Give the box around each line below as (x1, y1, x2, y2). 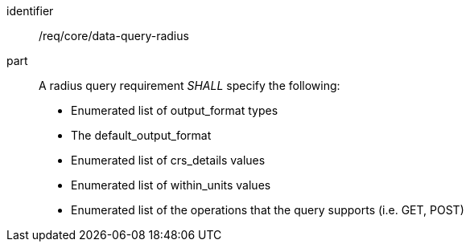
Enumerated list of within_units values (71, 178, 271, 192)
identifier (6, 4, 54, 18)
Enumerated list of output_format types (71, 104, 278, 117)
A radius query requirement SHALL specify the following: (39, 79, 340, 92)
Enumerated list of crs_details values (71, 153, 266, 167)
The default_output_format (71, 128, 212, 142)
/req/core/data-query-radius (39, 29, 189, 43)
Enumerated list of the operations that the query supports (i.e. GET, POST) (71, 203, 464, 217)
